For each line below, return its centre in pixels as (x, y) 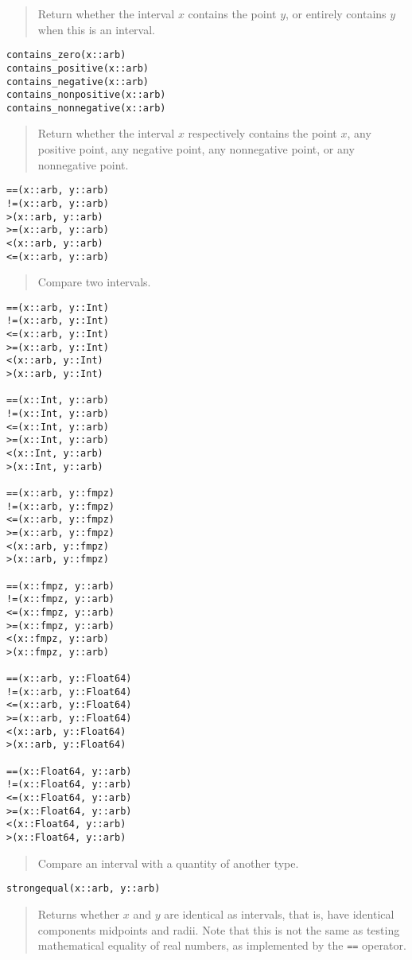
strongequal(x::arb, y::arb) (84, 889)
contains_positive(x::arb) (78, 68)
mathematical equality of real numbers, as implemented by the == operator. (222, 945)
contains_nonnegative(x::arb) (86, 108)
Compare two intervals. (94, 282)
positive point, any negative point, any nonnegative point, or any (196, 149)
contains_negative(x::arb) (78, 82)
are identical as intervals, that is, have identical (279, 913)
